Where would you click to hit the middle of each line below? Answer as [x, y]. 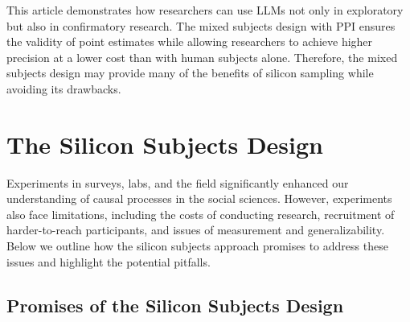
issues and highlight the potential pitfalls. [109, 261]
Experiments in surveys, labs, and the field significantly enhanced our [178, 182]
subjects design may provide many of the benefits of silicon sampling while [190, 73]
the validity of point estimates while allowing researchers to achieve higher [190, 41]
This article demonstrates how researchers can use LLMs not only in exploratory [205, 10]
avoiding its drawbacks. [64, 88]
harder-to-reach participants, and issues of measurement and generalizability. [196, 230]
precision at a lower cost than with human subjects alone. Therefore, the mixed [202, 57]
